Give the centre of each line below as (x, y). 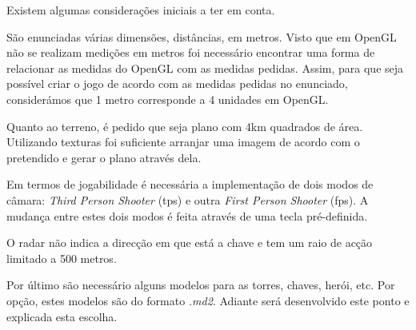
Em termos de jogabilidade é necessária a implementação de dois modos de (190, 184)
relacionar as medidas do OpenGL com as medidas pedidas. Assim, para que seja (205, 68)
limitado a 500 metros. (62, 258)
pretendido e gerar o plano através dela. (104, 157)
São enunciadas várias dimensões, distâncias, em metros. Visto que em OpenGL (202, 36)
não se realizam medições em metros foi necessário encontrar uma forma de (191, 52)
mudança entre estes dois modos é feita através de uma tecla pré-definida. (187, 215)
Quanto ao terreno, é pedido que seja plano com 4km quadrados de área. (185, 126)
